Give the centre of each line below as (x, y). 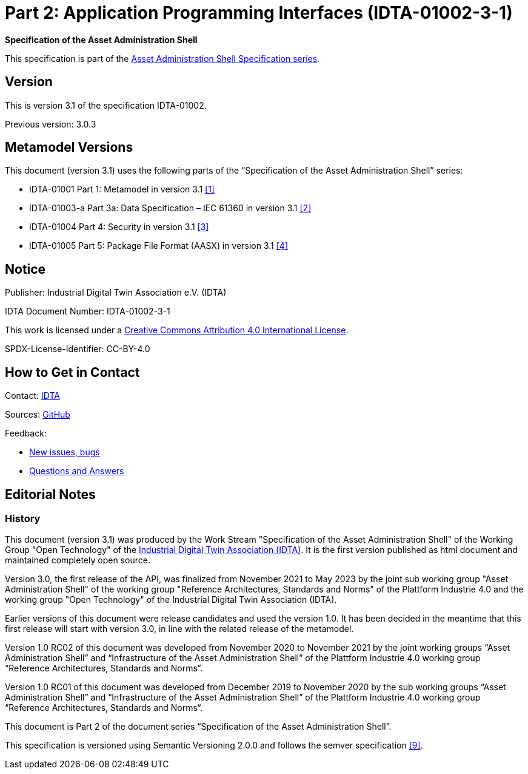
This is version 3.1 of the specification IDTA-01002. (106, 105)
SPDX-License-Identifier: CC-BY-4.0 (78, 349)
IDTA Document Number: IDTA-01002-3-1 (88, 311)
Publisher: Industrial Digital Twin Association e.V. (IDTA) (116, 293)
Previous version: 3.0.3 (51, 124)
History (23, 518)
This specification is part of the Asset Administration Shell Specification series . (162, 58)
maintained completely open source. (78, 560)
